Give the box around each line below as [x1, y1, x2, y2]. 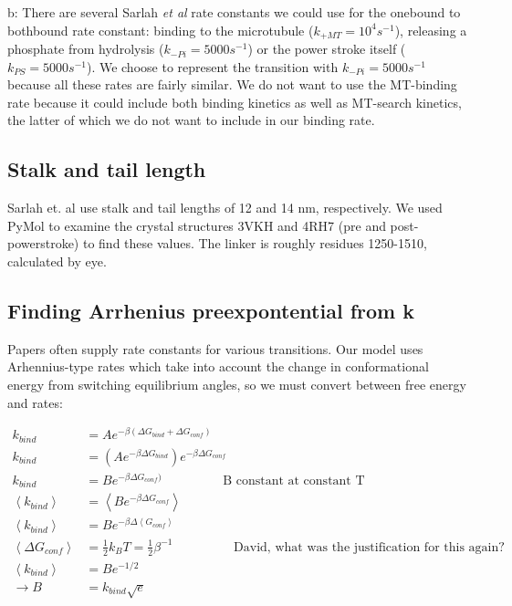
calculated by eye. [7, 252, 107, 270]
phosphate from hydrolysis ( [7, 39, 164, 58]
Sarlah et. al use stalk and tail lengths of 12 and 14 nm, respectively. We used [7, 198, 443, 217]
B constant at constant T [223, 474, 365, 487]
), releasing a [394, 20, 467, 39]
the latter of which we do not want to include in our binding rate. [7, 110, 375, 130]
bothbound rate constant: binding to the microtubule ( [7, 20, 314, 39]
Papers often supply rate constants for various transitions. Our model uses [7, 339, 423, 358]
